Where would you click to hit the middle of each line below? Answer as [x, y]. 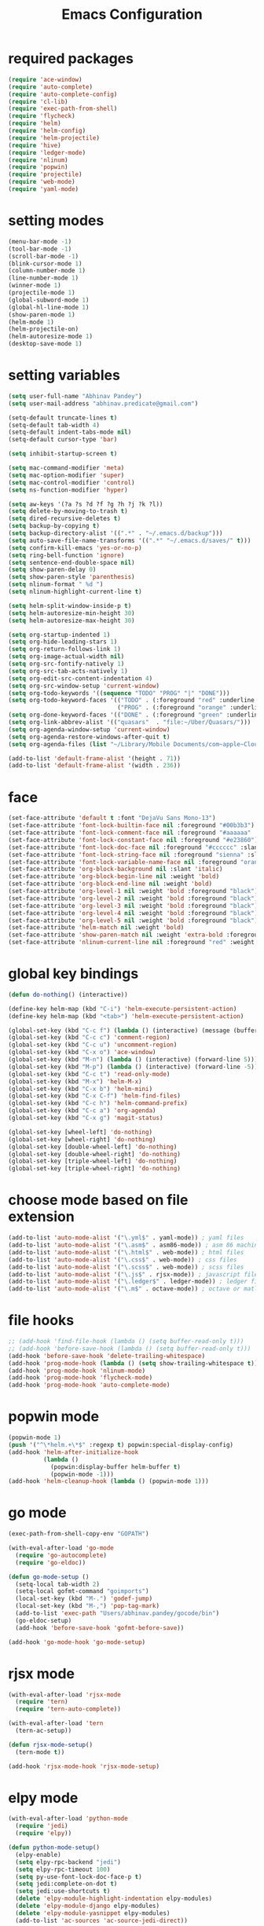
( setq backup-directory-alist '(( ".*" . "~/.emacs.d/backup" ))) [115, 533]
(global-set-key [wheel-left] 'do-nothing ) [81, 1132]
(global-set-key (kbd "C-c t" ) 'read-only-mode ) [89, 1074]
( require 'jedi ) [42, 1826]
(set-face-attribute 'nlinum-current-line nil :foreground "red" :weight [132, 943]
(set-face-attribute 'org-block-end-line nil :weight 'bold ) [110, 884]
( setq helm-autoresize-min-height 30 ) [71, 613]
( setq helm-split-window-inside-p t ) [70, 606]
